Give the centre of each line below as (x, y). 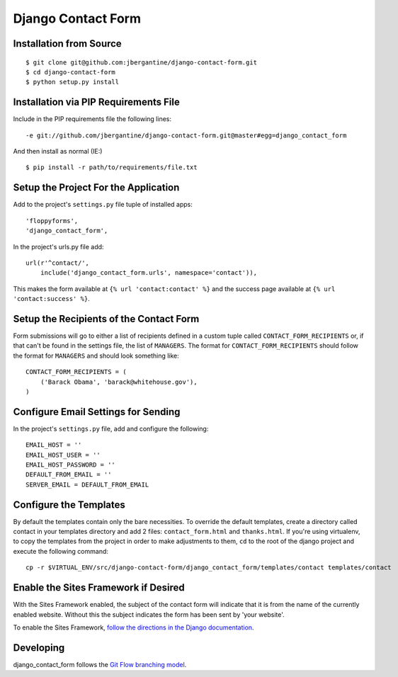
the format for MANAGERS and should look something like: (96, 355)
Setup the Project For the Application (96, 188)
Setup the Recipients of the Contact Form (106, 319)
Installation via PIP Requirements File (96, 102)
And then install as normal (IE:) (58, 152)
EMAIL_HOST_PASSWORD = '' (71, 465)
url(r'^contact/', (58, 263)
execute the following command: (61, 551)
